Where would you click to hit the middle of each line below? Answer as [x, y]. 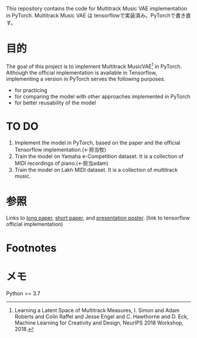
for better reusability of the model [55, 103]
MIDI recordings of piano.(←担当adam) [61, 163]
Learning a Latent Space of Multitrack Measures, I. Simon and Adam [97, 310]
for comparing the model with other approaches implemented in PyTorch [102, 96]
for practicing [31, 90]
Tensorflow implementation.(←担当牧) [60, 150]
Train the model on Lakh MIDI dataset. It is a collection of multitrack [96, 170]
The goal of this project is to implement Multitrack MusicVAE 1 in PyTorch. [94, 66]
